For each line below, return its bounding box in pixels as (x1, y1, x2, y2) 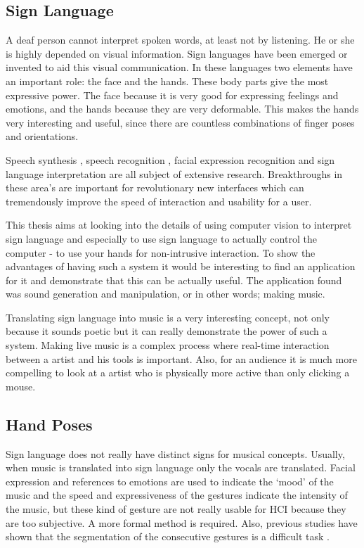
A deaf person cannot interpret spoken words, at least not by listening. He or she (6, 32, 355, 47)
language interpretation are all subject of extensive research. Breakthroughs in (6, 166, 343, 181)
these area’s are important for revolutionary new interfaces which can (6, 180, 304, 195)
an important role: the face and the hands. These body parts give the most (6, 73, 329, 88)
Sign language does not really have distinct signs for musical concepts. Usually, (6, 446, 345, 461)
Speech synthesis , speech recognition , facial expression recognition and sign (6, 152, 335, 167)
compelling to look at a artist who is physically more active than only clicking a (6, 365, 350, 380)
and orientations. (6, 129, 79, 144)
